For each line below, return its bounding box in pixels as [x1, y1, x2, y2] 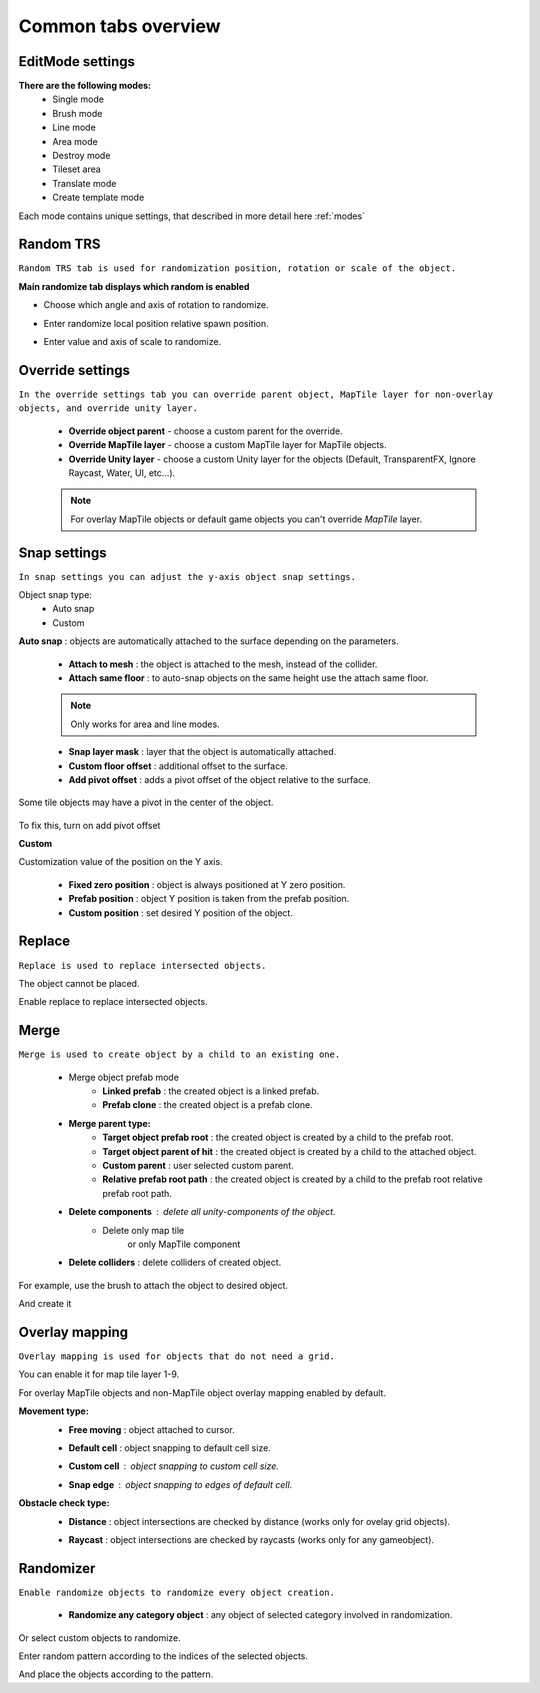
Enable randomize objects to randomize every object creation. [18, 1586, 335, 1598]
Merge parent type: [68, 1117, 151, 1129]
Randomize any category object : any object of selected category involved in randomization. [68, 1609, 453, 1621]
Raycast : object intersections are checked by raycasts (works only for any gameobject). [68, 1533, 435, 1545]
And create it [18, 1298, 72, 1310]
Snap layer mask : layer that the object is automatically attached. [68, 746, 337, 758]
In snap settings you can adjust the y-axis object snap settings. [18, 571, 357, 582]
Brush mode [52, 107, 103, 119]
